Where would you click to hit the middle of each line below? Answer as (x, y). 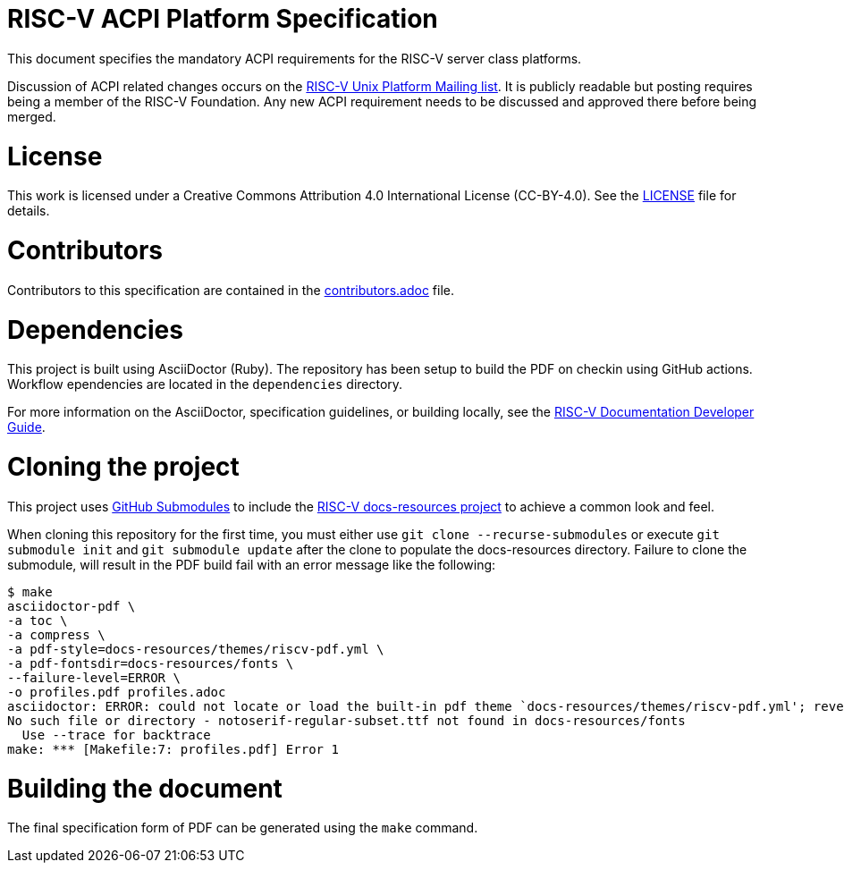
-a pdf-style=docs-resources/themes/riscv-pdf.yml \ (196, 649)
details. (29, 211)
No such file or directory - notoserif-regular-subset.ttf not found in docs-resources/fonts (346, 720)
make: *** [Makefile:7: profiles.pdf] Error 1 (173, 749)
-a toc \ (38, 620)
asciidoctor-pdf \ (72, 606)
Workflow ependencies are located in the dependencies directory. (205, 384)
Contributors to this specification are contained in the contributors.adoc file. (231, 290)
